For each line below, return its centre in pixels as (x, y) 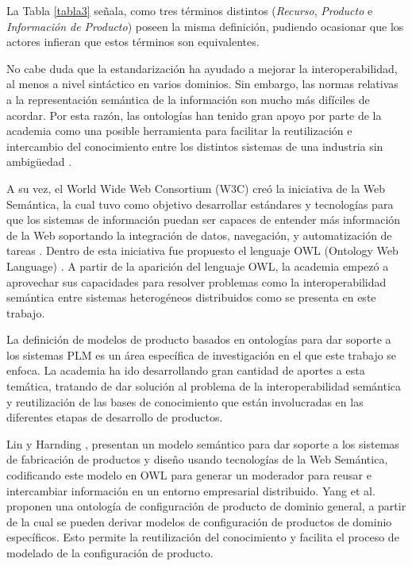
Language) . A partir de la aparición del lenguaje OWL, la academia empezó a (198, 266)
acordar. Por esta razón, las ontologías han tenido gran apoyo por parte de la (194, 115)
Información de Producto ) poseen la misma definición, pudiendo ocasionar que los (205, 26)
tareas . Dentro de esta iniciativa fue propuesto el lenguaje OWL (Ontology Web (202, 250)
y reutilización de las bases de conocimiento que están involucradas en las (185, 401)
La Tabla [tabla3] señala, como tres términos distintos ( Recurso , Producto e (190, 10)
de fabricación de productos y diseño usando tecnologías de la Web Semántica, (197, 459)
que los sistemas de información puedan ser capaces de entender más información (204, 219)
